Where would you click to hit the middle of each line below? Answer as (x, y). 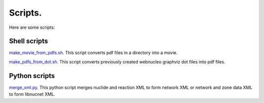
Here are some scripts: (32, 27)
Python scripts (32, 76)
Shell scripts (29, 41)
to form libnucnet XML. (32, 94)
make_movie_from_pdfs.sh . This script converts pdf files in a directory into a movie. (93, 53)
